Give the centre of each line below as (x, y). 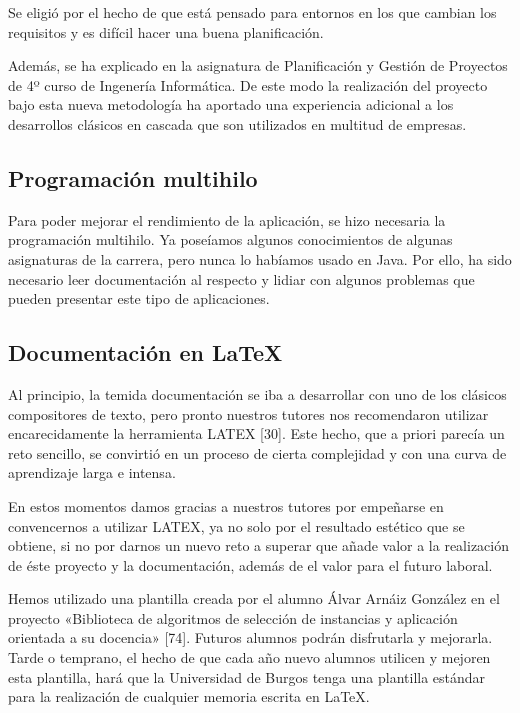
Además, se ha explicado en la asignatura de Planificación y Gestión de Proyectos (258, 65)
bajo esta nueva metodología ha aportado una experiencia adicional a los (231, 104)
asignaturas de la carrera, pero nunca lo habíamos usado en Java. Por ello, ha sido (260, 258)
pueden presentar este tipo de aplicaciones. (139, 298)
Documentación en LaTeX (145, 352)
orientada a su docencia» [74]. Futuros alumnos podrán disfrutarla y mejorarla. (250, 637)
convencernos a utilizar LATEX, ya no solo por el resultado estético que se (236, 525)
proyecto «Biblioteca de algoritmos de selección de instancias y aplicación (233, 617)
